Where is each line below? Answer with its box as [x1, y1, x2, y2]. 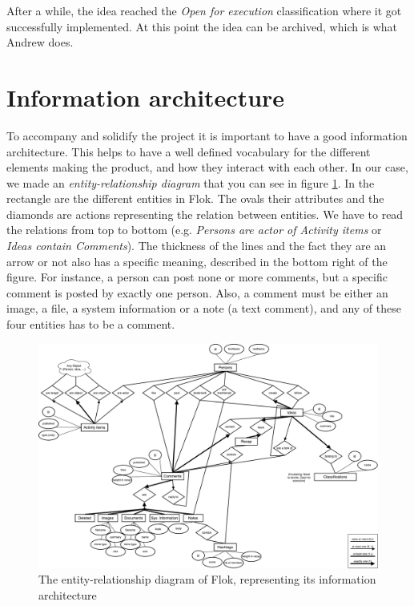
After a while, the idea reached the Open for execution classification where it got [6, 2, 402, 18]
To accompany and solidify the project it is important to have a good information [6, 127, 408, 143]
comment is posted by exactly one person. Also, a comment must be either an [6, 284, 388, 301]
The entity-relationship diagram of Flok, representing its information [38, 571, 376, 588]
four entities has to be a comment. [6, 316, 175, 333]
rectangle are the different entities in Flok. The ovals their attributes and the [6, 190, 384, 207]
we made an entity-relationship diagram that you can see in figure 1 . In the [6, 174, 375, 191]
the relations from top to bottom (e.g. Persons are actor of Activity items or [6, 221, 382, 238]
